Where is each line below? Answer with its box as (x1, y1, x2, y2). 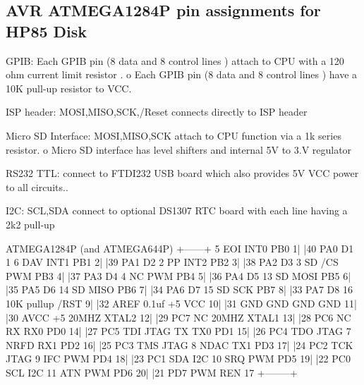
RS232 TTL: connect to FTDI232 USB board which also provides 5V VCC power (6, 166, 359, 181)
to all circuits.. (6, 179, 68, 194)
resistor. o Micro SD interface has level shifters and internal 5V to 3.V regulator (6, 142, 352, 157)
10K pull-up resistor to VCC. (6, 80, 132, 95)
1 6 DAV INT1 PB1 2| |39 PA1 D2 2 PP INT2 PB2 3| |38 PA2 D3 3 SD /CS (6, 255, 339, 269)
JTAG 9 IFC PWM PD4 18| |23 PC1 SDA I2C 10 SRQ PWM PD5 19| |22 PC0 (6, 351, 351, 366)
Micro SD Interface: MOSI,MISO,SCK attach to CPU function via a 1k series (6, 128, 341, 142)
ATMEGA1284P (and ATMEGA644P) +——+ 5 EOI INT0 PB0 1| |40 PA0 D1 (6, 240, 354, 255)
